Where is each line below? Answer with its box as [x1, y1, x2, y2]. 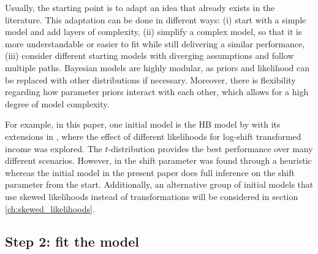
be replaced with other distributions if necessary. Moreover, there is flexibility [5, 73, 296, 86]
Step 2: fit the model [5, 232, 139, 251]
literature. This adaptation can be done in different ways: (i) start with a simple [5, 13, 306, 26]
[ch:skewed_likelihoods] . [5, 202, 95, 215]
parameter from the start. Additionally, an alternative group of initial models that [5, 178, 314, 191]
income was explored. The [5, 142, 102, 155]
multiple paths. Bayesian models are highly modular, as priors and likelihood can [5, 61, 309, 74]
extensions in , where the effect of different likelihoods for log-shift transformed [5, 129, 301, 142]
